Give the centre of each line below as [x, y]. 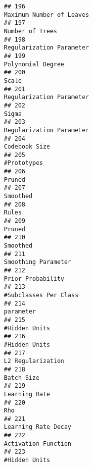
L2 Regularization [34, 361]
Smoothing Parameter [38, 262]
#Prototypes [23, 163]
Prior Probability [34, 279]
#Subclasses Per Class [41, 295]
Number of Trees [31, 31]
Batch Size [22, 378]
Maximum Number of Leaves [46, 15]
